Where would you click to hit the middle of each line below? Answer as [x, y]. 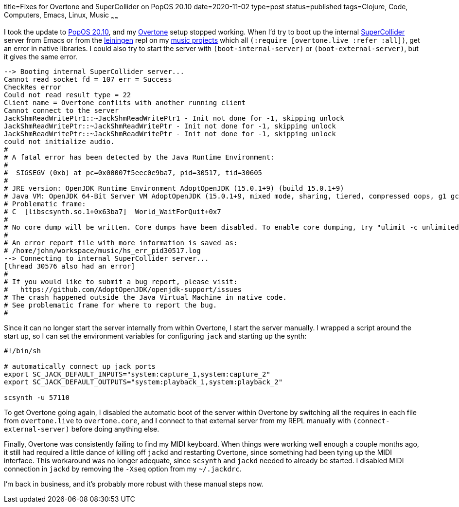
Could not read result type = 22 [68, 95]
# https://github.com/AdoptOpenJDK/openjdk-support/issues [123, 289]
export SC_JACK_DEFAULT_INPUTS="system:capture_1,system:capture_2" [137, 374]
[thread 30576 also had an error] [70, 266]
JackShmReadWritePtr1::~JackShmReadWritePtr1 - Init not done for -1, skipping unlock [174, 118]
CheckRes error [33, 87]
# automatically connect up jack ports [80, 366]
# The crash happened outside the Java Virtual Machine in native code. [145, 297]
